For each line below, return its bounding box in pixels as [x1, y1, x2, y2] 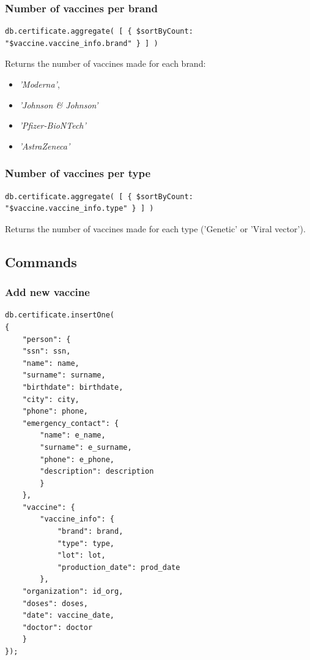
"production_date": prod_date [57, 563, 180, 572]
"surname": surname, [22, 371, 106, 380]
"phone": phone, [22, 407, 89, 416]
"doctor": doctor [22, 623, 93, 632]
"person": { [22, 335, 71, 344]
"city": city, [22, 395, 79, 404]
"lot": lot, [57, 551, 106, 560]
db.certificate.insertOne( [5, 311, 114, 320]
